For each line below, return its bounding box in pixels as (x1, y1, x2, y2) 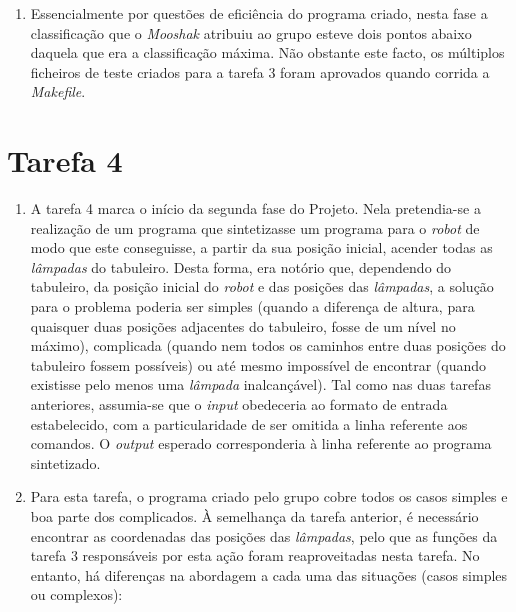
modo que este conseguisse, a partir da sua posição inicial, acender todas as (30, 237, 493, 258)
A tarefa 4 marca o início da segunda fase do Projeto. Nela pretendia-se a (30, 198, 481, 219)
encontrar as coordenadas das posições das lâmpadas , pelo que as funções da (30, 525, 498, 546)
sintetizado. (30, 452, 101, 473)
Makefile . (30, 81, 86, 102)
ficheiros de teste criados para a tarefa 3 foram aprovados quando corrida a (30, 61, 490, 82)
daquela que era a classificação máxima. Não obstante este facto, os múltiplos (30, 42, 505, 63)
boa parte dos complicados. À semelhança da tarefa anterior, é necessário (30, 506, 479, 526)
